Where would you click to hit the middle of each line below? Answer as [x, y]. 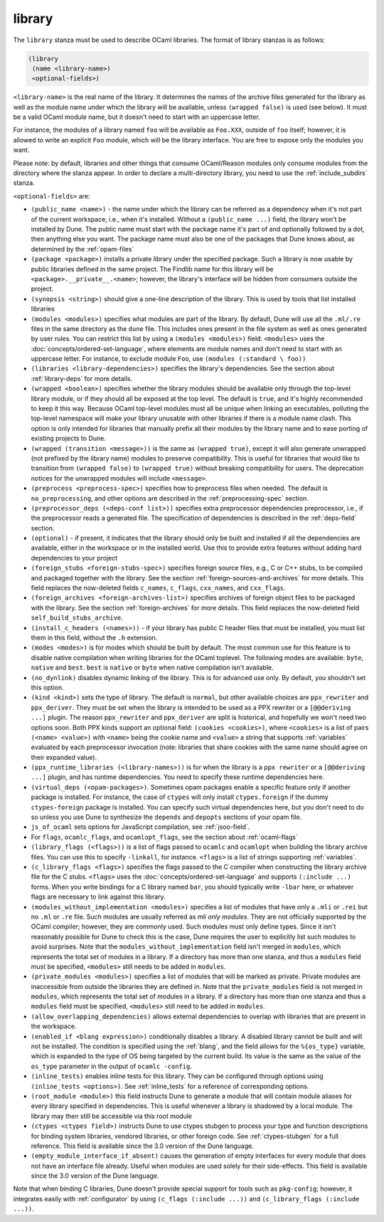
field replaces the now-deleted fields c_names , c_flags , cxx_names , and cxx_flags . [158, 588]
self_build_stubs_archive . [77, 618]
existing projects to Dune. [68, 439]
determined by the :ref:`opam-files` [82, 249]
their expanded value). [64, 757]
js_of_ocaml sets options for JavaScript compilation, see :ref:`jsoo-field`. [140, 827]
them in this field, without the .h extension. [94, 638]
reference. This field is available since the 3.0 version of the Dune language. [142, 1146]
